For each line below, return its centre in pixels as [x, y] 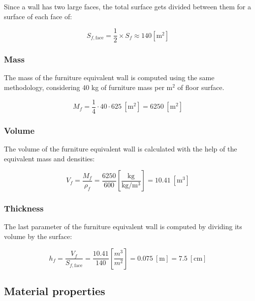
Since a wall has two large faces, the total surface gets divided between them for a [128, 6]
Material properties [55, 290]
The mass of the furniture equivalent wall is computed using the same [109, 77]
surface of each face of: [38, 16]
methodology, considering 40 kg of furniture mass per [84, 87]
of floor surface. [201, 87]
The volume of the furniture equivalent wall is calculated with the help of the [121, 148]
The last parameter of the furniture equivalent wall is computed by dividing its [123, 226]
